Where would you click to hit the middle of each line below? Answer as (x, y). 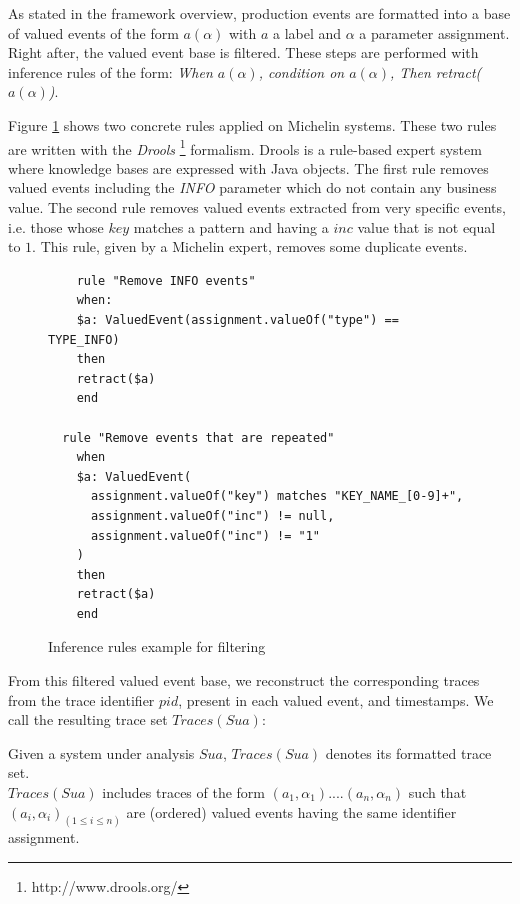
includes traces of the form (184, 792)
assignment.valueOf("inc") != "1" (205, 535)
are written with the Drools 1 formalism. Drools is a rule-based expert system (245, 147)
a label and (307, 32)
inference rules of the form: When (110, 71)
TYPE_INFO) (84, 339)
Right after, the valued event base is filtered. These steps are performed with (243, 52)
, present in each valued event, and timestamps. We (336, 699)
